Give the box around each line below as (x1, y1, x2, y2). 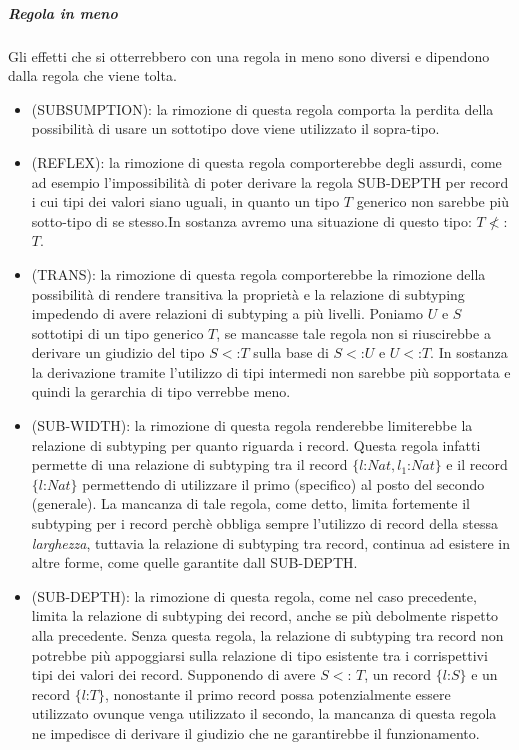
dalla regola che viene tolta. (8, 65, 177, 86)
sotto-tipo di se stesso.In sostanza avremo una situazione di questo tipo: (31, 210, 472, 231)
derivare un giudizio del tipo (31, 342, 205, 363)
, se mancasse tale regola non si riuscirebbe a (216, 322, 491, 343)
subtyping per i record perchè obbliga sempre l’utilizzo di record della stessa (31, 513, 498, 534)
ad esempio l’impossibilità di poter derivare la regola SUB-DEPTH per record (31, 171, 509, 192)
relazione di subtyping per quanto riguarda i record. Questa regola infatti (31, 434, 481, 455)
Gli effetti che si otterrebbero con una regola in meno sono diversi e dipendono (8, 45, 490, 66)
